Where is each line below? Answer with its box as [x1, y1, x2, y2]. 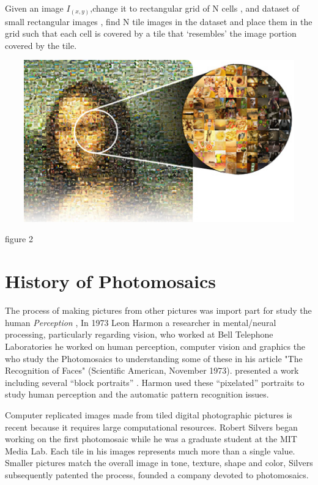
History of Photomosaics [5, 268, 216, 294]
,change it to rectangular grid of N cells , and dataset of [90, 2, 300, 14]
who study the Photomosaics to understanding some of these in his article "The [5, 352, 303, 365]
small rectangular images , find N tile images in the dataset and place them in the [5, 15, 312, 28]
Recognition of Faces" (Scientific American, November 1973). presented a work [5, 364, 299, 377]
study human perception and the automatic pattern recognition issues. [5, 388, 269, 401]
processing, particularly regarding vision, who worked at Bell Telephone [5, 328, 273, 341]
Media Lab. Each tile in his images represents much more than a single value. [5, 444, 295, 457]
